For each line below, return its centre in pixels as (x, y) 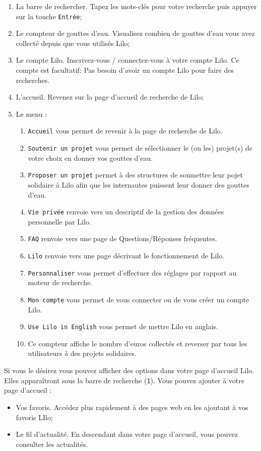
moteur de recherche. (60, 282)
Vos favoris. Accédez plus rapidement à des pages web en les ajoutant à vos (132, 407)
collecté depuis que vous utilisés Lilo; (73, 43)
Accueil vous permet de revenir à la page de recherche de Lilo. (125, 131)
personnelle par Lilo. (59, 221)
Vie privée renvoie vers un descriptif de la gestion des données (126, 212)
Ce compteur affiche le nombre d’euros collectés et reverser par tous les (138, 343)
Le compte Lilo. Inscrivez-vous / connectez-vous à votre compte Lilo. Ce (127, 60)
